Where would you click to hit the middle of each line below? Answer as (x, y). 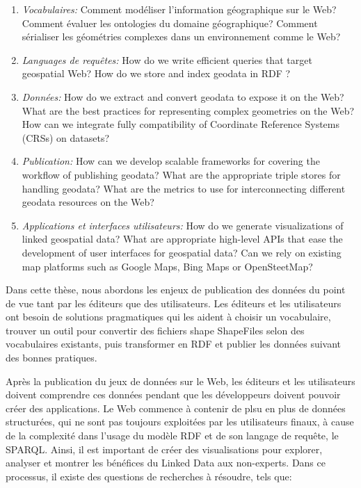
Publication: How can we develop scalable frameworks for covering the (171, 161)
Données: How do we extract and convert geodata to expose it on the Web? (183, 96)
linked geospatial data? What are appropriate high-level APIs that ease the (182, 239)
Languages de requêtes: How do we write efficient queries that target (167, 59)
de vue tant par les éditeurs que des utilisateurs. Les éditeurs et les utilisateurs (174, 303)
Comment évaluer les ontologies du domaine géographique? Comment (170, 23)
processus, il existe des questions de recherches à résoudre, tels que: (149, 476)
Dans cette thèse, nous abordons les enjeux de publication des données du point (176, 290)
